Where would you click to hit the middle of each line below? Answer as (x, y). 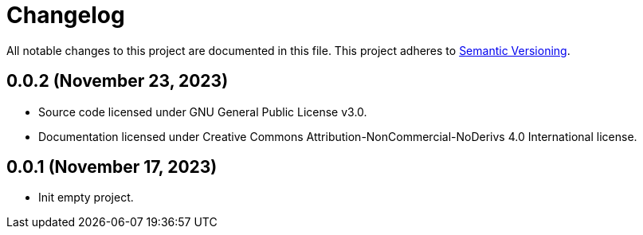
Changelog (66, 15)
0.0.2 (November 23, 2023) (118, 81)
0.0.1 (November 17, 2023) (112, 167)
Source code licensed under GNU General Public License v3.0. (203, 112)
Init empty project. (86, 198)
